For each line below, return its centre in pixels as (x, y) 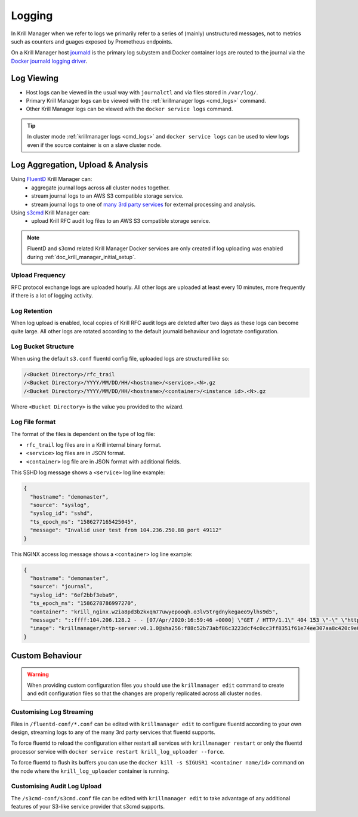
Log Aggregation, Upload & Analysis (80, 165)
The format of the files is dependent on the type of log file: (83, 434)
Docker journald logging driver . (49, 61)
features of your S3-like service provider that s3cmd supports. (88, 807)
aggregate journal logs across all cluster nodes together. (101, 188)
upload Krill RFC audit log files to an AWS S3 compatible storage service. (121, 221)
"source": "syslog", (60, 505)
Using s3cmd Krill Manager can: (50, 213)
